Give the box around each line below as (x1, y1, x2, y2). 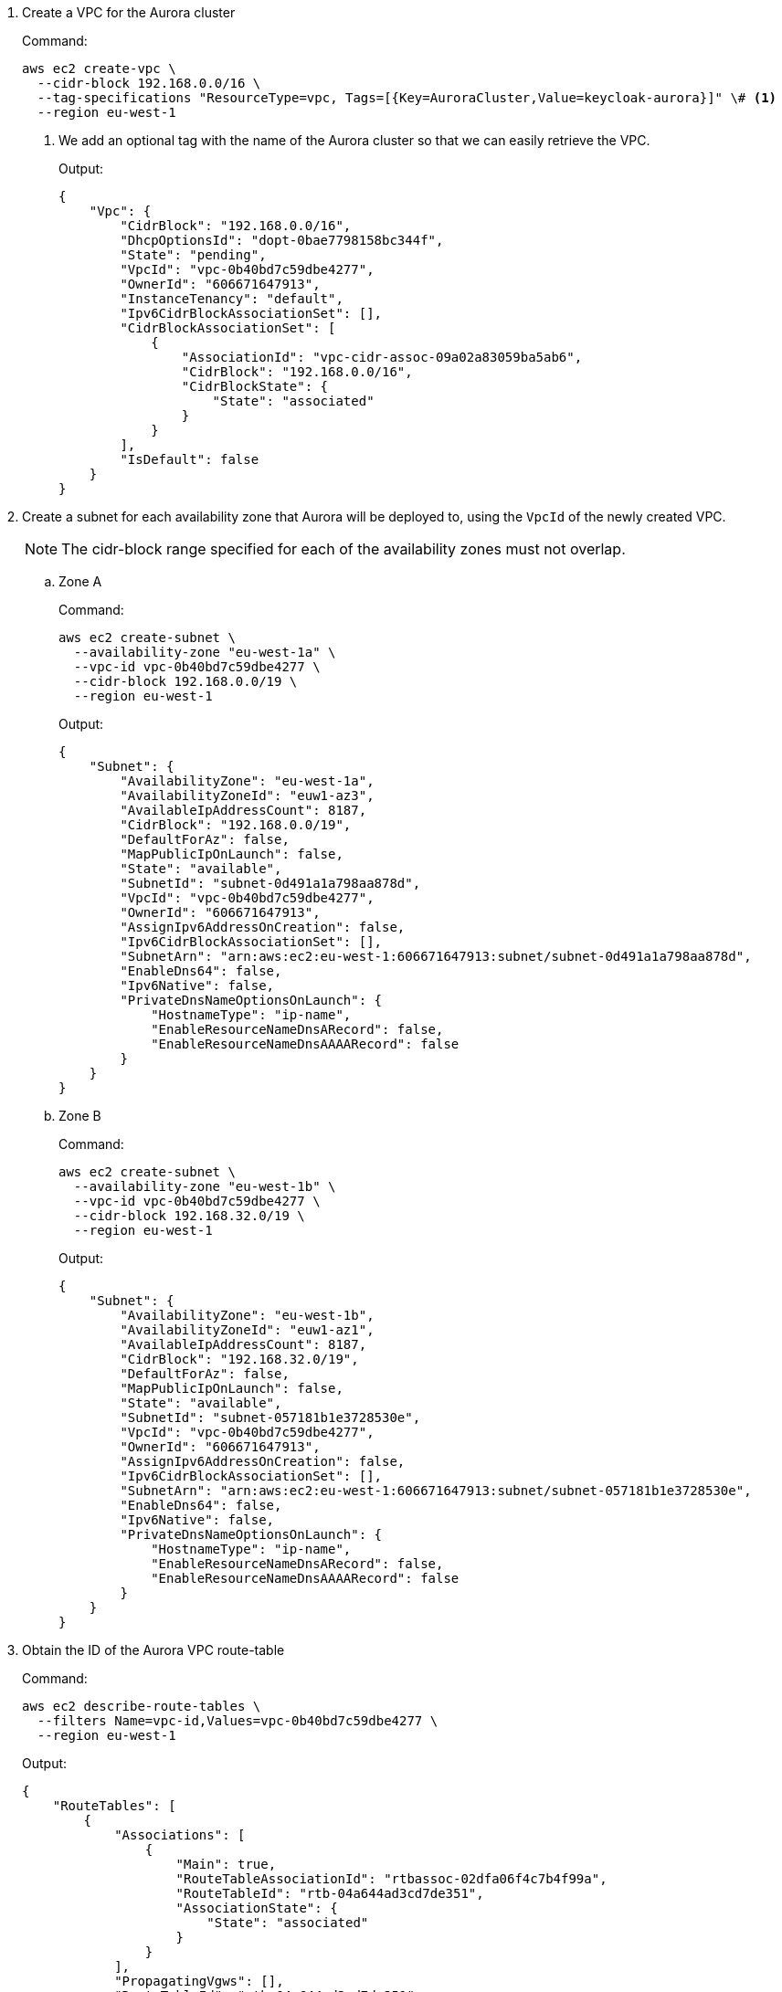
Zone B (58, 1108, 101, 1123)
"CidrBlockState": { (181, 379, 329, 394)
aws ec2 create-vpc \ (22, 61, 176, 76)
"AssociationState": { (175, 1901, 338, 1915)
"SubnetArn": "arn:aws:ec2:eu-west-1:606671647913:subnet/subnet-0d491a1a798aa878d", (120, 949, 752, 964)
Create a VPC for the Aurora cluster (22, 5, 236, 20)
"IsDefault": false (120, 452, 259, 467)
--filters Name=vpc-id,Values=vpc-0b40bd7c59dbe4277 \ (37, 1713, 439, 1728)
